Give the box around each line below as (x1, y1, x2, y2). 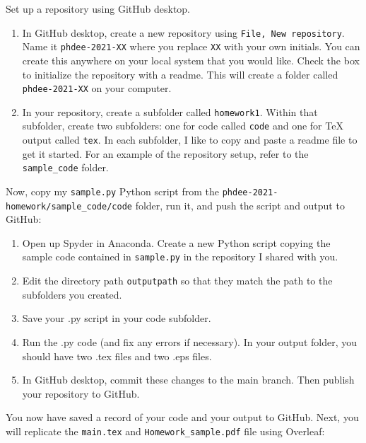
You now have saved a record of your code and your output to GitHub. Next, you (6, 410, 359, 425)
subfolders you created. (22, 287, 122, 301)
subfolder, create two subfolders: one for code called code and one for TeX (22, 118, 343, 133)
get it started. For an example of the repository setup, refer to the (22, 146, 309, 161)
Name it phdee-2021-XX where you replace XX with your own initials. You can (22, 39, 360, 54)
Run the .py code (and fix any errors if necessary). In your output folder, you (22, 334, 357, 349)
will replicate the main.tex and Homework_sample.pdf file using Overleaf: (6, 423, 325, 438)
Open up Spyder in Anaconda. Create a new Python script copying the (22, 235, 331, 250)
